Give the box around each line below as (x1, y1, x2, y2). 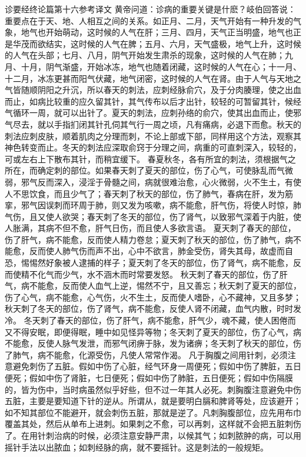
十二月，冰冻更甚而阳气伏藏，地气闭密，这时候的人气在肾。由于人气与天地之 (5, 72, 301, 84)
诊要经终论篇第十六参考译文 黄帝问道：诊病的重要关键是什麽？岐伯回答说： (5, 3, 296, 15)
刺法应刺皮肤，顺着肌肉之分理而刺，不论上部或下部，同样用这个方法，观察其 (5, 129, 301, 142)
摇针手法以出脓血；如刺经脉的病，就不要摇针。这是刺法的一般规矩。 (5, 441, 268, 453)
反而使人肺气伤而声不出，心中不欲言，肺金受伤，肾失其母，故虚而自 (29, 245, 293, 257)
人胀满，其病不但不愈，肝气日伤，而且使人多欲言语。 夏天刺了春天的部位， (5, 222, 296, 234)
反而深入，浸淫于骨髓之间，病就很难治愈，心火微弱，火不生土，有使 (37, 175, 301, 188)
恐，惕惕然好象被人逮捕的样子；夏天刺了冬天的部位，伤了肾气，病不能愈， (5, 256, 293, 269)
